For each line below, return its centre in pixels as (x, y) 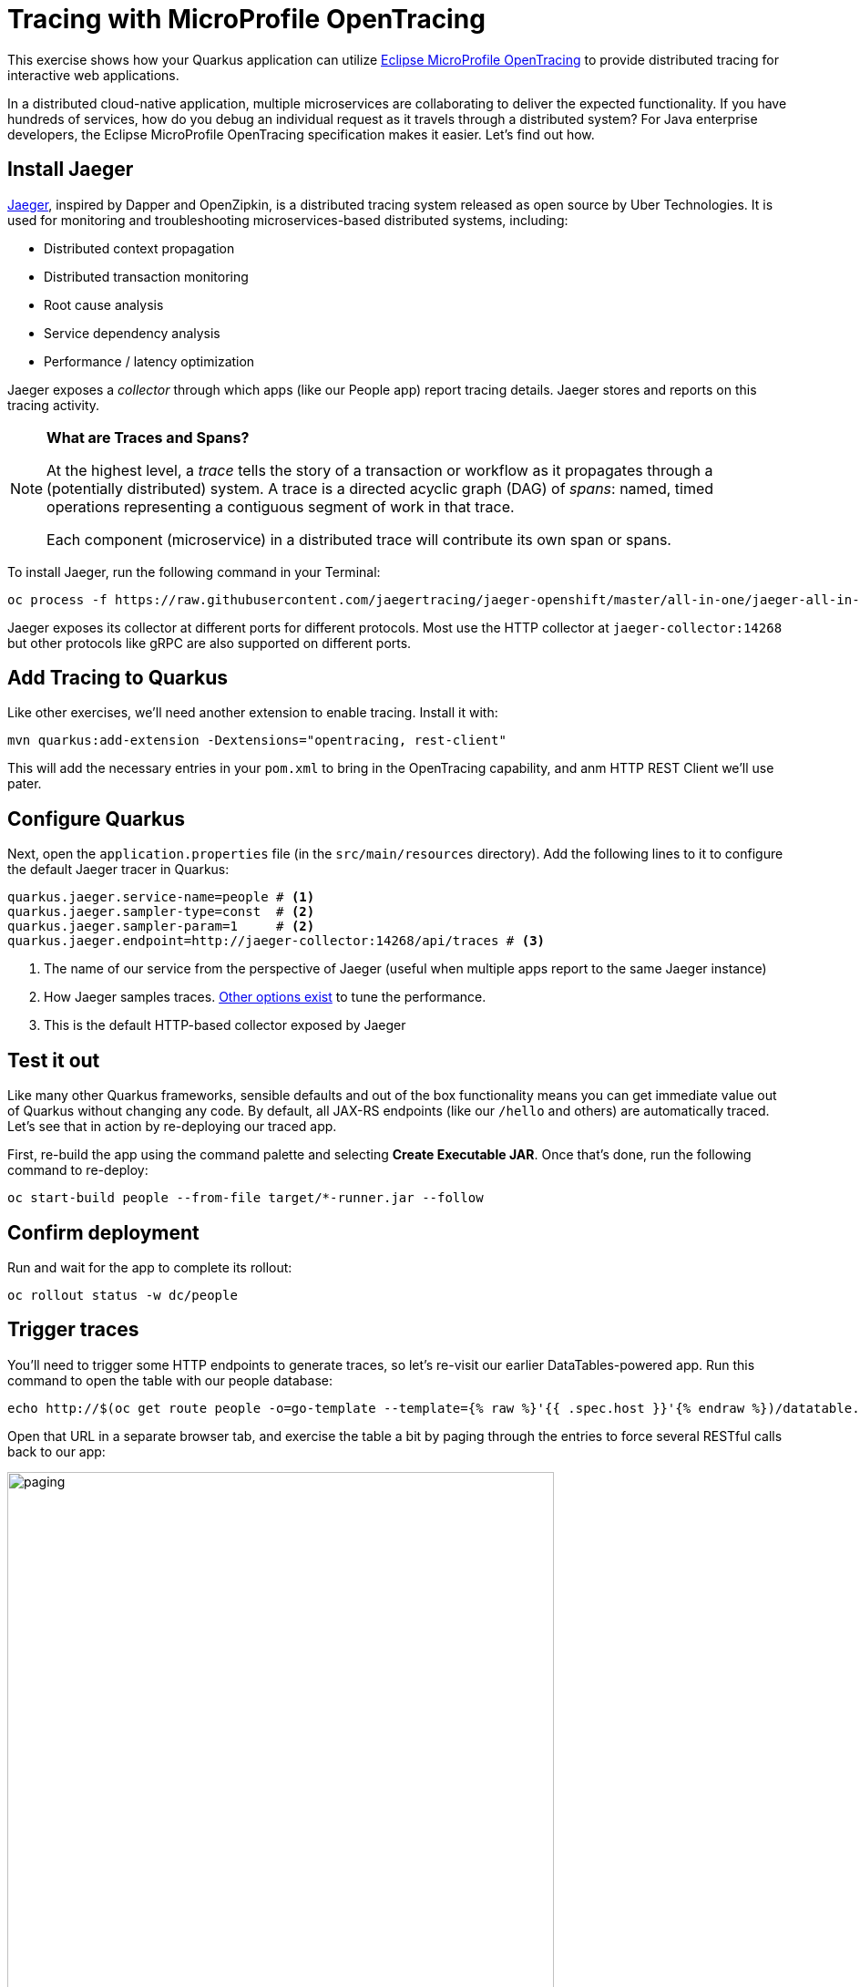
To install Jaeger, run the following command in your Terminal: (194, 571)
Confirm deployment (103, 1232)
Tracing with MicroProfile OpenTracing (246, 19)
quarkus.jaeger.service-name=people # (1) (161, 897)
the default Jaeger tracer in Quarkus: (118, 870)
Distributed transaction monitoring (146, 276)
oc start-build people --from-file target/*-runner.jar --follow (246, 1198)
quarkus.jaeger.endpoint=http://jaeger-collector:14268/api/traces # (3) (276, 941)
